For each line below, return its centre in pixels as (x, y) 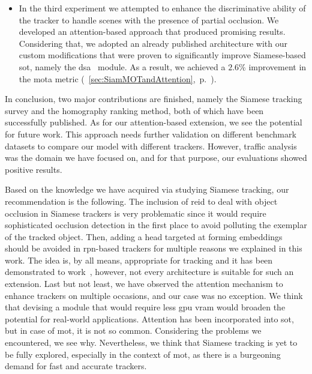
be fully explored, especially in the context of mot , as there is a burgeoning (143, 354)
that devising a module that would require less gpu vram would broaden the (145, 307)
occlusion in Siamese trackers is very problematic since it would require (136, 213)
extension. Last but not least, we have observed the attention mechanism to (144, 284)
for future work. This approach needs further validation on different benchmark (151, 134)
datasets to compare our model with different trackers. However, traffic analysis (151, 146)
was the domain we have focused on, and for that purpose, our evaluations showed (156, 158)
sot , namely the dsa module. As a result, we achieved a (122, 66)
